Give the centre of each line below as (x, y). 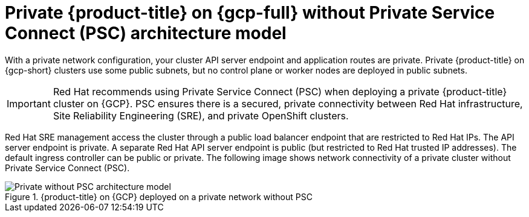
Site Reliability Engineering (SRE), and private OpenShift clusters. (201, 115)
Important (29, 103)
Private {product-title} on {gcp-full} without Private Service (250, 13)
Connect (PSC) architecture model (146, 33)
